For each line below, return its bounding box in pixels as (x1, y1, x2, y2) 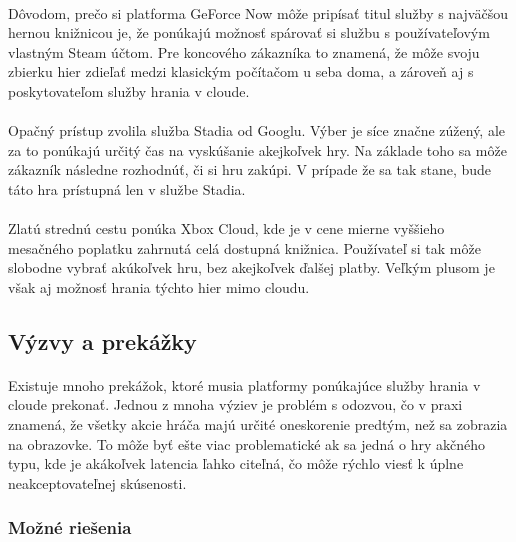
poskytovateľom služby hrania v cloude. (8, 80, 250, 101)
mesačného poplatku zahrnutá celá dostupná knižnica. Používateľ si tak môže (8, 237, 481, 258)
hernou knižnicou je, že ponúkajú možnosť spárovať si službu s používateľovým (8, 22, 490, 43)
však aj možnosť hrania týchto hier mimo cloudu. (8, 276, 310, 297)
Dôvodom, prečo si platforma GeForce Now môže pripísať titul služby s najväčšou (8, 2, 508, 23)
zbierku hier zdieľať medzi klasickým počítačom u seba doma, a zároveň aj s (8, 61, 474, 82)
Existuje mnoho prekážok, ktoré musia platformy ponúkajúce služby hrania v (8, 374, 481, 395)
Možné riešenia (8, 515, 132, 540)
